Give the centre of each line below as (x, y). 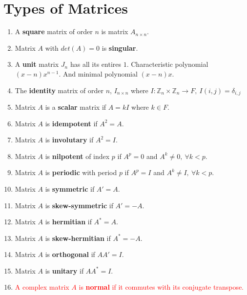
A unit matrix (37, 64)
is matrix (115, 31)
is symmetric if (70, 188)
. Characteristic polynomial (167, 64)
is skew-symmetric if (79, 205)
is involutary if (69, 140)
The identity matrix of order (59, 90)
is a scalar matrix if (76, 107)
